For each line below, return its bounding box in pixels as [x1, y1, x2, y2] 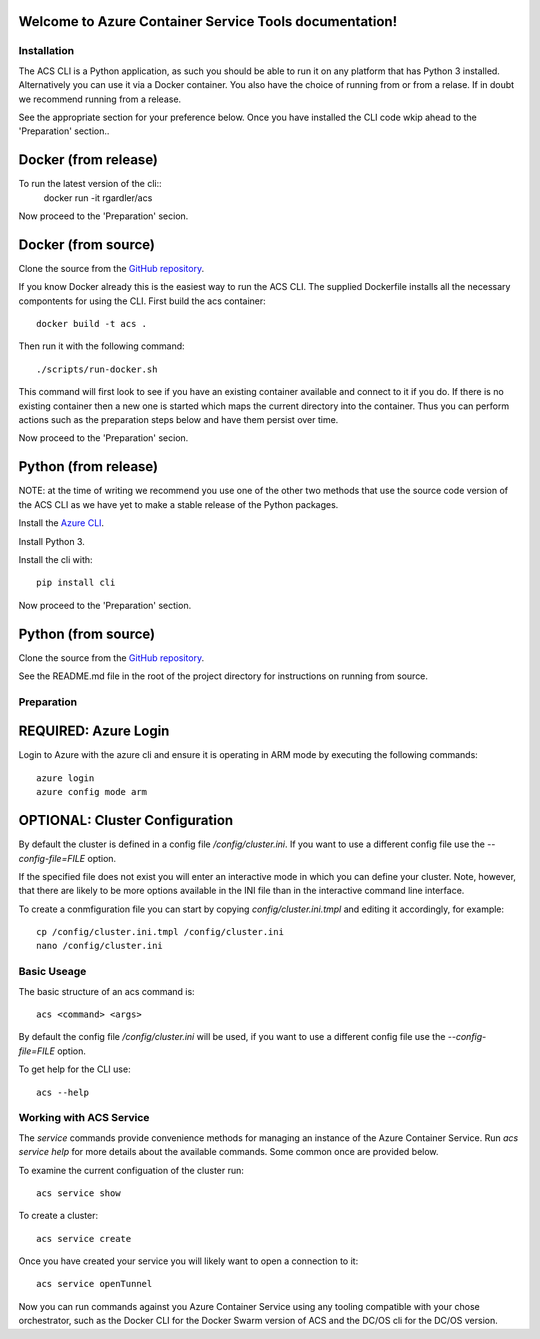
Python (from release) [18, 458, 159, 475]
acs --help [36, 1086, 90, 1098]
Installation [18, 44, 75, 58]
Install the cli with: [18, 553, 94, 565]
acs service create [36, 1233, 132, 1244]
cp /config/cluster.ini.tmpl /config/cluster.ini [36, 926, 285, 938]
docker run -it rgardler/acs [43, 191, 153, 204]
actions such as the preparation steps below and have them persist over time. [18, 414, 339, 426]
